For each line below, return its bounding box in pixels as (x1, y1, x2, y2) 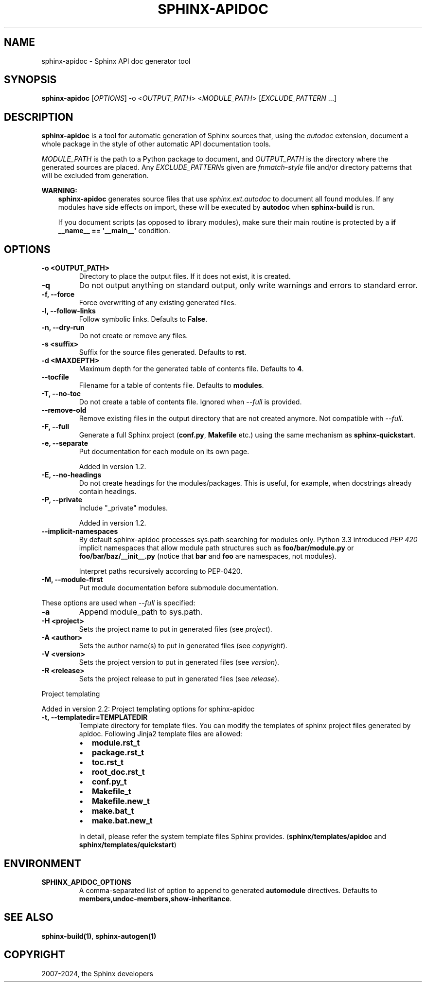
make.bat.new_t (91, 816, 153, 826)
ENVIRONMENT (4, 857, 81, 870)
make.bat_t (91, 806, 134, 816)
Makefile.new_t (91, 796, 150, 806)
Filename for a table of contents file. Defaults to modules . (79, 381, 264, 390)
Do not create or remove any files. (79, 331, 188, 340)
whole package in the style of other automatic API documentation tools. (41, 140, 271, 148)
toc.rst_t (91, 757, 124, 767)
